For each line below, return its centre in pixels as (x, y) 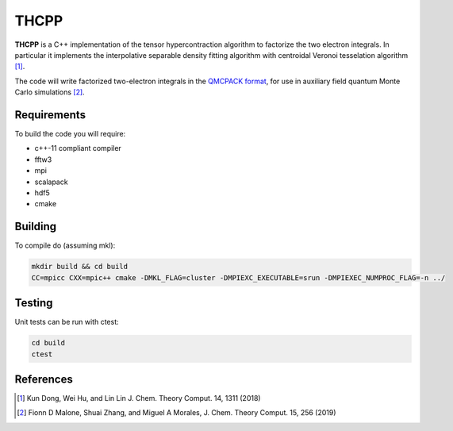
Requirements (50, 115)
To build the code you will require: (70, 134)
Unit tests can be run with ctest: (67, 322)
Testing (34, 303)
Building (36, 227)
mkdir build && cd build (80, 267)
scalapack (51, 182)
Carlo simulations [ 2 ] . (50, 92)
